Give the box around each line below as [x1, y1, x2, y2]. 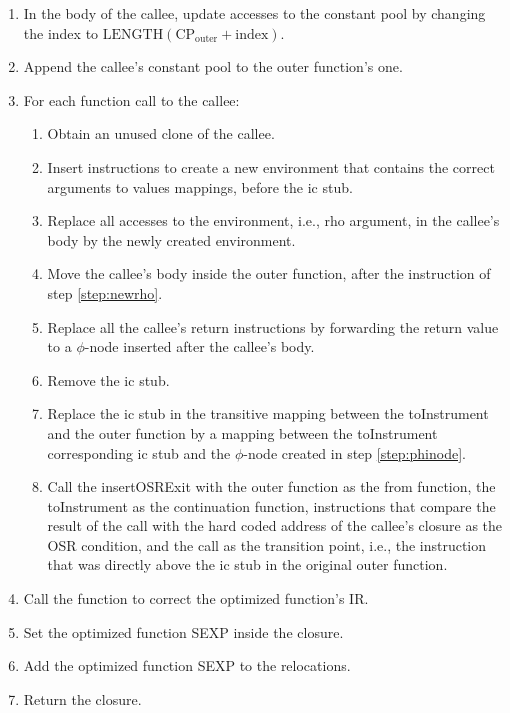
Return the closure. [23, 688, 142, 709]
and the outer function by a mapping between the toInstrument [47, 422, 438, 443]
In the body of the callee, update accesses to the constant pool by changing [23, 3, 486, 23]
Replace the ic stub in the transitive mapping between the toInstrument [47, 403, 489, 424]
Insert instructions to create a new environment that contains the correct [47, 156, 495, 177]
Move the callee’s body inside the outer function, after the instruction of [47, 263, 491, 284]
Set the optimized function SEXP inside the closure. [23, 621, 344, 642]
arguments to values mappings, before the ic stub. [47, 176, 353, 197]
